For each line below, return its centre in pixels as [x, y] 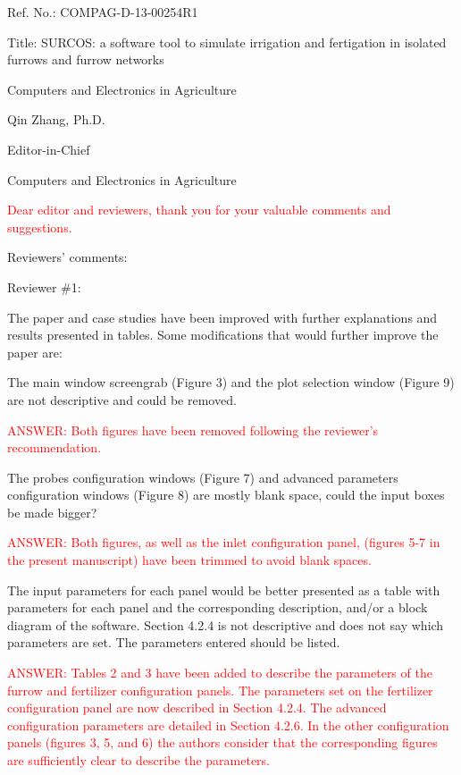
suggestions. [40, 227]
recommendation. [54, 447]
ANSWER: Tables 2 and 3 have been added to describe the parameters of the [220, 673]
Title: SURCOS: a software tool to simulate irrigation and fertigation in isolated [227, 42]
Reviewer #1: [44, 286]
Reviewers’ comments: [67, 257]
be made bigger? [52, 512]
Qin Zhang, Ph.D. [56, 119]
